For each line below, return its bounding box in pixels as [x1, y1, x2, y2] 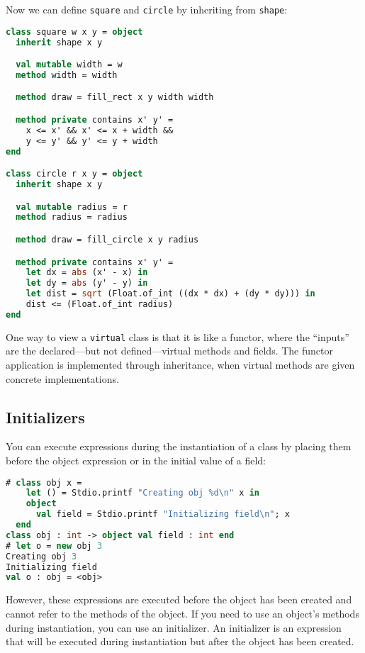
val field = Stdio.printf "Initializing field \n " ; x [35, 509, 290, 520]
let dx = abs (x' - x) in [26, 267, 148, 278]
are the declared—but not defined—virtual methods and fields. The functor [6, 343, 333, 358]
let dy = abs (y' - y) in [26, 278, 148, 289]
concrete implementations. [6, 371, 119, 386]
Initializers [6, 406, 85, 428]
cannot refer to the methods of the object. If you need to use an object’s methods [6, 605, 359, 620]
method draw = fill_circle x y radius [16, 234, 199, 245]
